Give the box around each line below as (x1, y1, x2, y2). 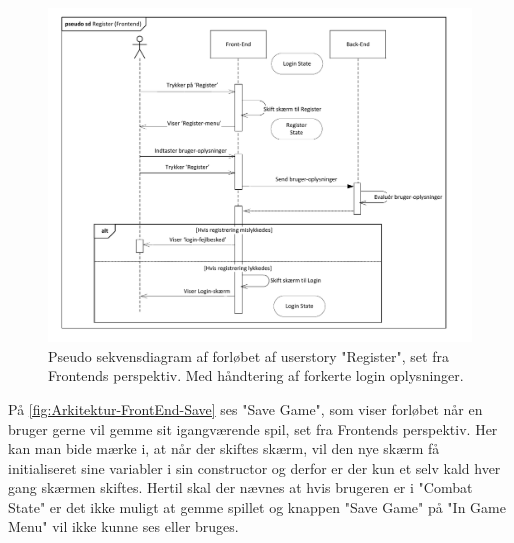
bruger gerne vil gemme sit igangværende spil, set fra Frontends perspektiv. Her (8, 418, 498, 439)
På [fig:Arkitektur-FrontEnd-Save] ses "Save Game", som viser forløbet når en (8, 398, 483, 419)
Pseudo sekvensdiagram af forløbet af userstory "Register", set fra (48, 345, 449, 366)
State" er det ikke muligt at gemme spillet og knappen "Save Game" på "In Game (8, 496, 506, 517)
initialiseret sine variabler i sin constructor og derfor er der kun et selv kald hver (8, 457, 501, 478)
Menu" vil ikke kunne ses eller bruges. (8, 516, 239, 537)
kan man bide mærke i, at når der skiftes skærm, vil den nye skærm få (8, 438, 440, 459)
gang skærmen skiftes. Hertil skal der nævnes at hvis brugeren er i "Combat (8, 477, 473, 498)
